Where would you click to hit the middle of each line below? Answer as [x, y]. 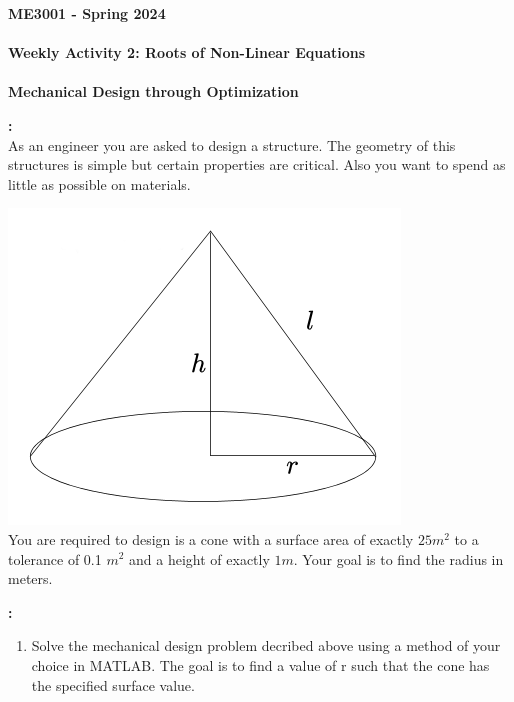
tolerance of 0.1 [55, 558]
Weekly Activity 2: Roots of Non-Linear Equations [187, 52]
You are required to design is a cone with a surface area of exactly [211, 538]
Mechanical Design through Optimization [153, 91]
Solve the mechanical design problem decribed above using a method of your [266, 645]
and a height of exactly [199, 558]
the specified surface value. [113, 684]
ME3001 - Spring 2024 [87, 13]
